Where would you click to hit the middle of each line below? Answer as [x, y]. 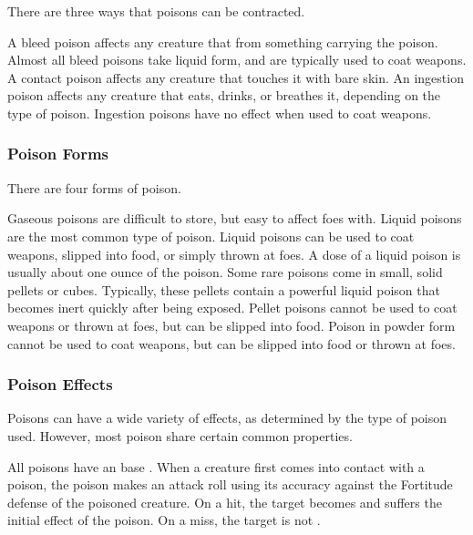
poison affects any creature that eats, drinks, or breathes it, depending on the [224, 95]
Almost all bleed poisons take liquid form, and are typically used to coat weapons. [237, 60]
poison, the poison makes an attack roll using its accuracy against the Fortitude [230, 484]
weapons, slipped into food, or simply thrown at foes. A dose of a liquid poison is [234, 254]
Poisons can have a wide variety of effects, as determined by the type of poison [227, 418]
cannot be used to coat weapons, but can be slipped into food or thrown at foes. [231, 343]
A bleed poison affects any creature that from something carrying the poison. [223, 41]
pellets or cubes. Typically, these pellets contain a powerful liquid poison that [224, 289]
